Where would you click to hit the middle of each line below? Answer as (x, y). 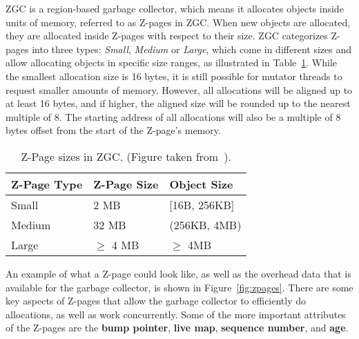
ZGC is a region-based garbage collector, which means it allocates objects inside (175, 8)
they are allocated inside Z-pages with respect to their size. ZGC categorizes (167, 36)
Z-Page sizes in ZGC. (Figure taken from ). (126, 156)
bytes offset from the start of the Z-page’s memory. (113, 130)
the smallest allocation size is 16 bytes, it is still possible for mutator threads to (174, 76)
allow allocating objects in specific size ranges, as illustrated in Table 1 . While (172, 62)
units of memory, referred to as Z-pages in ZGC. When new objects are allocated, (178, 22)
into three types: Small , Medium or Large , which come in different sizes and (192, 49)
